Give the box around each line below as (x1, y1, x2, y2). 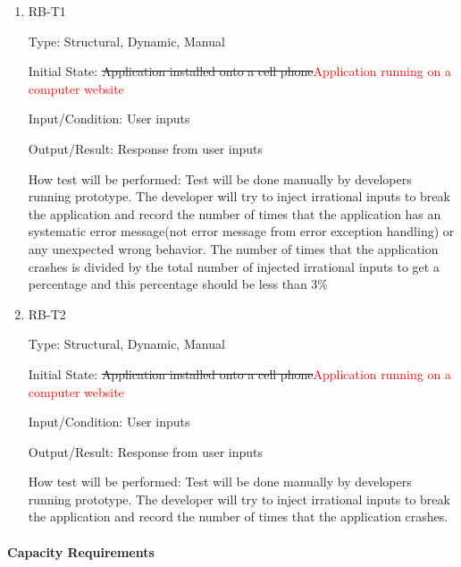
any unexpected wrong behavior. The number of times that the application (28, 239, 439, 258)
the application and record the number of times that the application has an (28, 204, 441, 223)
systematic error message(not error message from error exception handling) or (28, 222, 455, 241)
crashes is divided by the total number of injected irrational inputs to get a (28, 257, 440, 275)
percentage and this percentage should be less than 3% (28, 275, 328, 293)
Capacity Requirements (7, 542, 155, 561)
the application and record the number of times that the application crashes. (28, 507, 448, 526)
